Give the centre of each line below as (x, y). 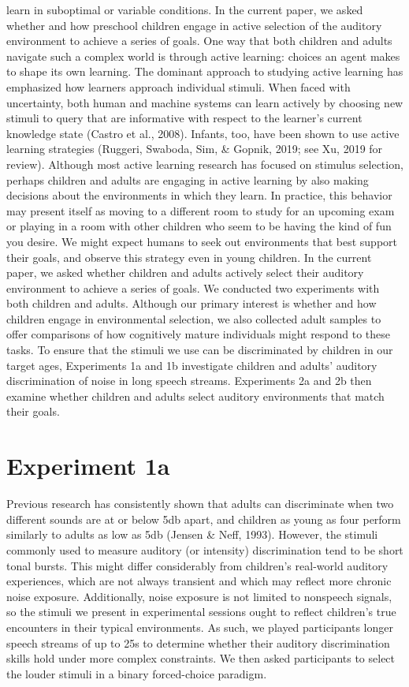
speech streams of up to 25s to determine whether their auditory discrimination (198, 642)
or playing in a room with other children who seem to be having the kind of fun (199, 226)
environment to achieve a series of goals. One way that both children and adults (199, 41)
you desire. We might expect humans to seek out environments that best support (202, 241)
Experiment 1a (88, 466)
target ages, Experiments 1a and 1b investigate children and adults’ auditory (192, 365)
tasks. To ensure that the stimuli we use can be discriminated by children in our (200, 350)
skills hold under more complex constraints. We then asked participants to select (201, 658)
